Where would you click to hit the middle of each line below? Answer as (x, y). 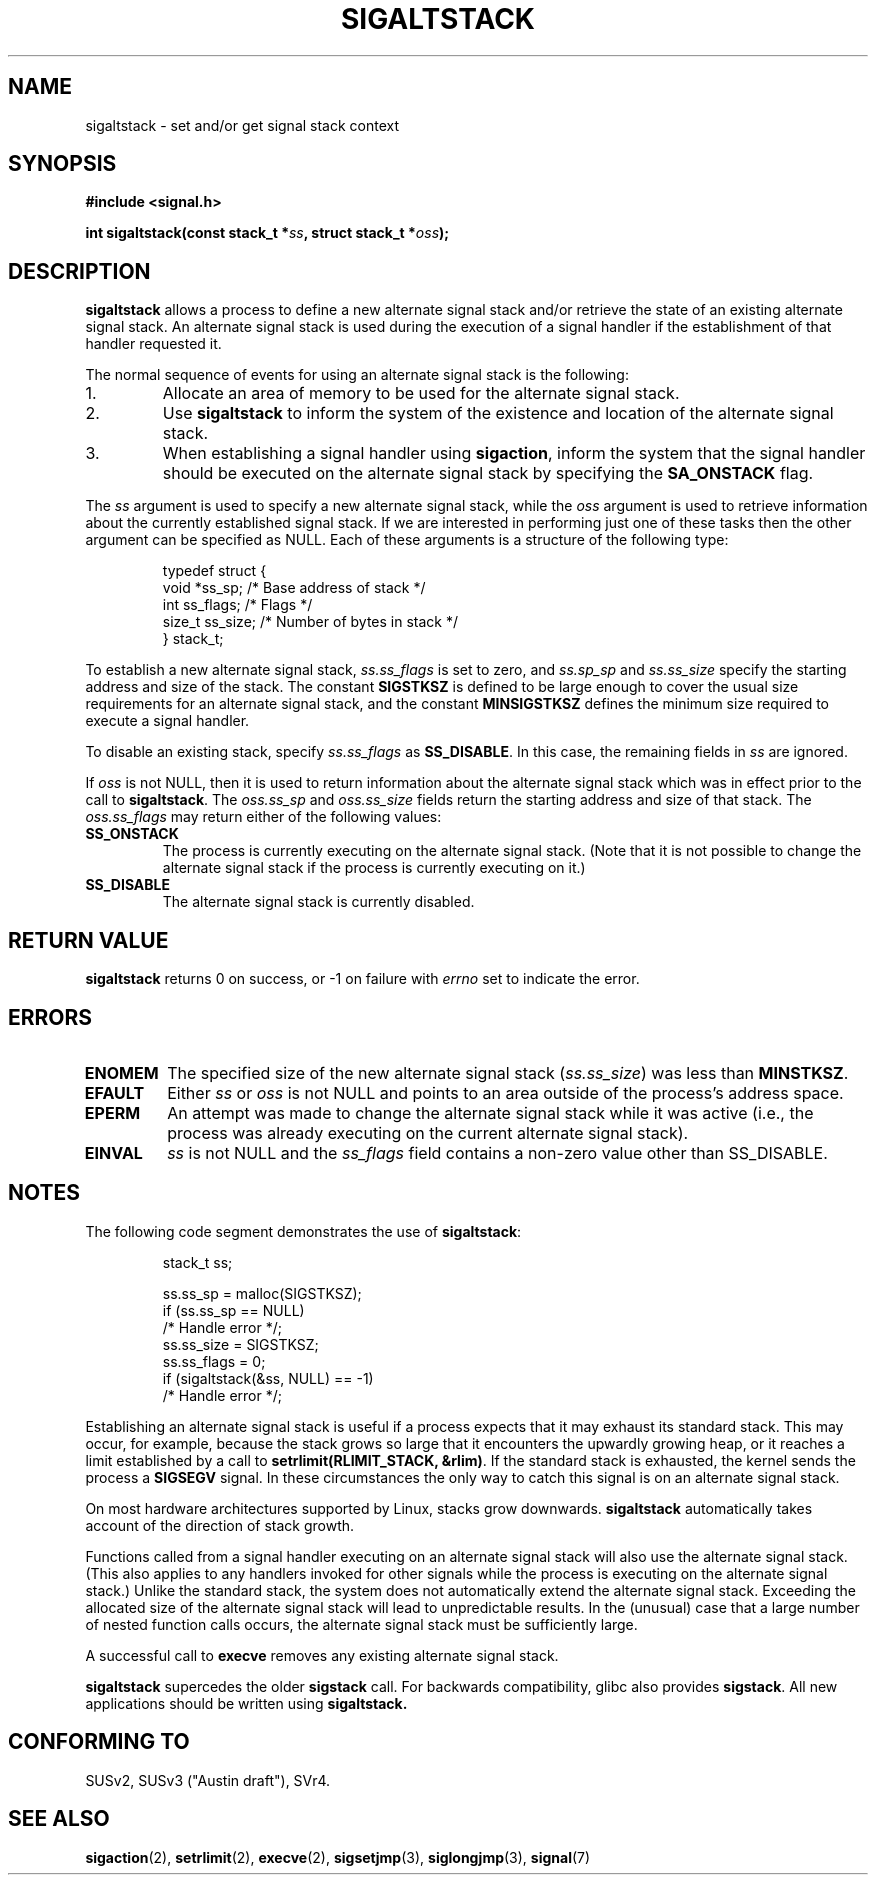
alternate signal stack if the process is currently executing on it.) (374, 868)
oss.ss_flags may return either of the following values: (263, 817)
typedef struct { (214, 571)
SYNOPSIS (62, 164)
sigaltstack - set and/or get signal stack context (242, 125)
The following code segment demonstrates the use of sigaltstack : (303, 1231)
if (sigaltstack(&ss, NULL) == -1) (268, 1378)
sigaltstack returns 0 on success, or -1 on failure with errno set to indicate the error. (362, 979)
